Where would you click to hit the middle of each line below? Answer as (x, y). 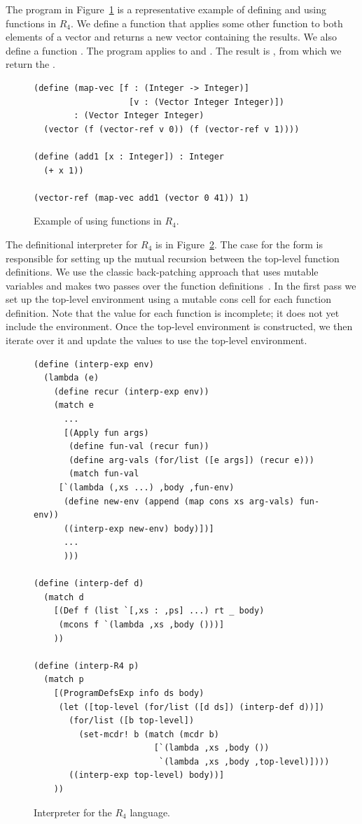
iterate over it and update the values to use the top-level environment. (156, 340)
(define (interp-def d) (89, 584)
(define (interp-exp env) (94, 364)
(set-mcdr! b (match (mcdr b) (149, 734)
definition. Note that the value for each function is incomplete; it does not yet (173, 312)
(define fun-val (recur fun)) (139, 447)
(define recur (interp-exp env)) (131, 391)
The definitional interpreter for (72, 244)
